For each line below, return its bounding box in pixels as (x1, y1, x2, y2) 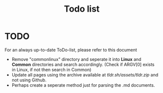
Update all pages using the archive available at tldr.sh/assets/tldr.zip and (11, 72, 159, 77)
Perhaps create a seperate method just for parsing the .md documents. (11, 82, 155, 88)
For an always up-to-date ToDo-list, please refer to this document (4, 47, 138, 53)
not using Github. (11, 77, 47, 83)
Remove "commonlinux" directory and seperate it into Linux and (11, 56, 141, 62)
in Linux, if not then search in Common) (11, 67, 92, 73)
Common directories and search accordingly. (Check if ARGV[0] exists (11, 61, 155, 67)
